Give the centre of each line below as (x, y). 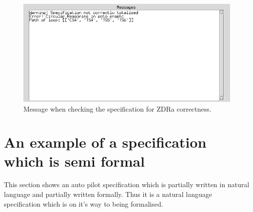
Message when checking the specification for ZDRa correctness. (117, 108)
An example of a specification (105, 142)
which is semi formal (75, 161)
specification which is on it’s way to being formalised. (84, 203)
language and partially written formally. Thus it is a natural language (108, 194)
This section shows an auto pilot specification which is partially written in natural (127, 184)
